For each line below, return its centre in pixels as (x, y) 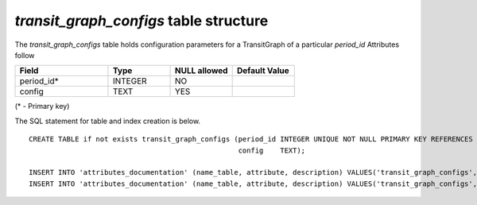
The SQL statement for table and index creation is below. (108, 121)
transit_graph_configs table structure (142, 21)
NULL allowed (202, 71)
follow (25, 55)
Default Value (263, 71)
